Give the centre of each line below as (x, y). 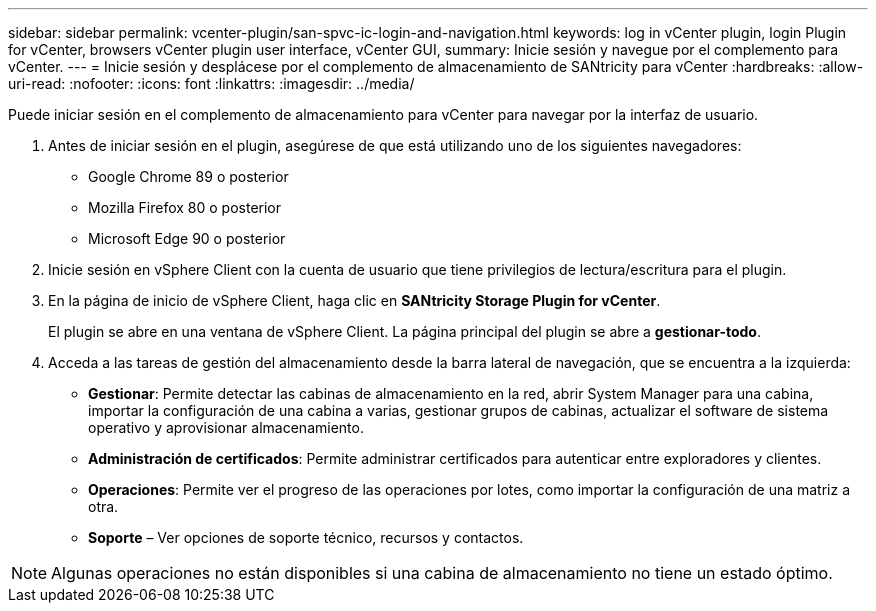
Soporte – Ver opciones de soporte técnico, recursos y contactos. (306, 537)
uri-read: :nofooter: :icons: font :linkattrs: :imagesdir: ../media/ (211, 83)
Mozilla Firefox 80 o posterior (185, 207)
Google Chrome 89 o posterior (188, 176)
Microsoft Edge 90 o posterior (187, 238)
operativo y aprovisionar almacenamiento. (226, 427)
